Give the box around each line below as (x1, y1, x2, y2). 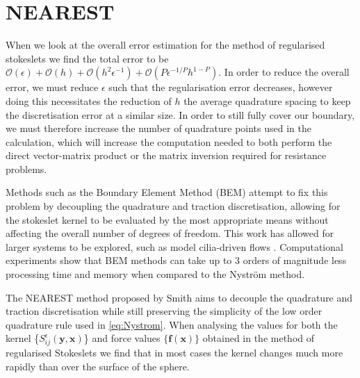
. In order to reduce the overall (218, 65, 350, 79)
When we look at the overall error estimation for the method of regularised (6, 38, 325, 52)
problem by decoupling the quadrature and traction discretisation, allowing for (6, 199, 341, 213)
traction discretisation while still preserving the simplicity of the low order (6, 304, 322, 318)
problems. (6, 161, 47, 176)
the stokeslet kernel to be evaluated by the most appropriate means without (6, 212, 329, 227)
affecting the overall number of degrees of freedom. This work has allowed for (6, 226, 334, 240)
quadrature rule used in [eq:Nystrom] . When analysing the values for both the (6, 317, 338, 331)
